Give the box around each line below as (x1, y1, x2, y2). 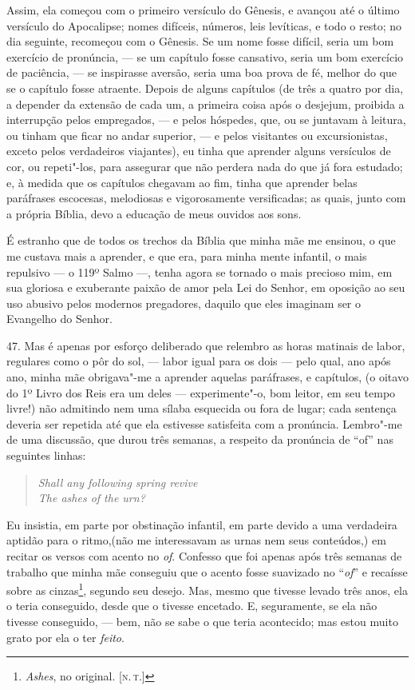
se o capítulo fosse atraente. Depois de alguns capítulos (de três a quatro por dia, (6, 79, 404, 96)
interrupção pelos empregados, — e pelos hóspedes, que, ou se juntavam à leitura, (6, 111, 406, 128)
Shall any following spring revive (38, 473, 198, 490)
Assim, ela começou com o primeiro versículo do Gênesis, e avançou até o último (6, 2, 400, 18)
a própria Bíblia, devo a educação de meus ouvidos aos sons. (6, 205, 302, 221)
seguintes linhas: (6, 447, 86, 464)
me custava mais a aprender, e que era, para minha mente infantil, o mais (6, 247, 367, 264)
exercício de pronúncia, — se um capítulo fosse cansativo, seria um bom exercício (6, 48, 404, 65)
